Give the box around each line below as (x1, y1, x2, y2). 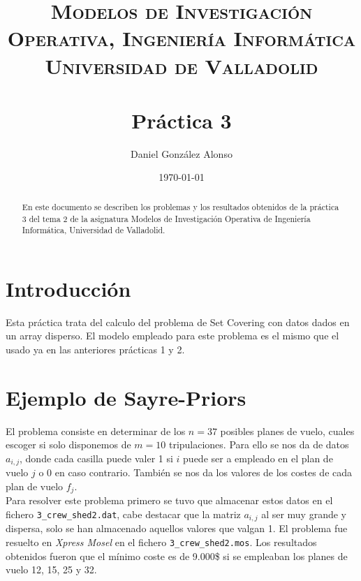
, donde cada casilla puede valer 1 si (20, 450, 173, 465)
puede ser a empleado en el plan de (183, 450, 333, 465)
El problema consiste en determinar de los (6, 423, 186, 438)
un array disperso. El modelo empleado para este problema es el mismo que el (6, 328, 339, 343)
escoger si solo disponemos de (6, 437, 131, 452)
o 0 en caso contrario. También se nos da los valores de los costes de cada (38, 465, 353, 480)
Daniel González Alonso (131, 146, 233, 161)
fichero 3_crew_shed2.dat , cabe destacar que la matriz (6, 506, 241, 521)
